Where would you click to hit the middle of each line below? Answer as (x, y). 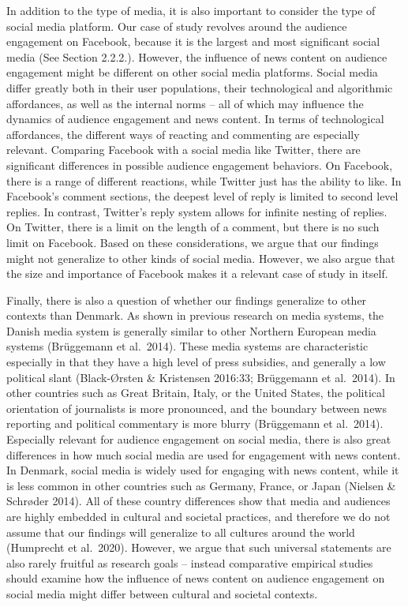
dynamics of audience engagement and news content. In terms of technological (195, 119)
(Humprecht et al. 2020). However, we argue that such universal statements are (199, 547)
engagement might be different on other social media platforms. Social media (192, 72)
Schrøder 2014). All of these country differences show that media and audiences (198, 501)
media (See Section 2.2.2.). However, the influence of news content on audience (197, 56)
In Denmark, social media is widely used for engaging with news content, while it (203, 470)
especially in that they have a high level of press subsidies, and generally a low (196, 362)
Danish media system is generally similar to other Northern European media (191, 330)
